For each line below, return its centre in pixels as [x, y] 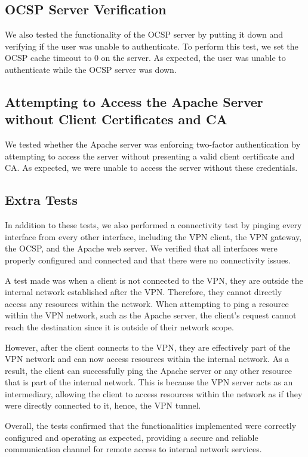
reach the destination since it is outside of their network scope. [119, 326]
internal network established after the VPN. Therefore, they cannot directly [144, 292]
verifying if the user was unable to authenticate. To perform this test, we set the [152, 46]
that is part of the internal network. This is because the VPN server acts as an [149, 382]
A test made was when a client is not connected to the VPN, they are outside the [154, 280]
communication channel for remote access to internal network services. [133, 449]
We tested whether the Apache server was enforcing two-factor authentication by [153, 144]
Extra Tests [41, 200]
